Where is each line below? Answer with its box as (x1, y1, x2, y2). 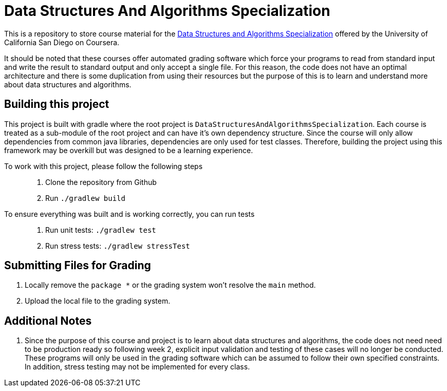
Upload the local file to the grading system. (25, 296, 171, 306)
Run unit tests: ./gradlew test (45, 225, 156, 234)
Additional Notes (4, 314, 92, 327)
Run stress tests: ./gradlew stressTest (45, 241, 190, 250)
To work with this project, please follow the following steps (4, 161, 203, 171)
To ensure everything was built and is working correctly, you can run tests (4, 209, 255, 218)
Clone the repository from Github (45, 177, 157, 187)
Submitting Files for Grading (4, 259, 151, 272)
